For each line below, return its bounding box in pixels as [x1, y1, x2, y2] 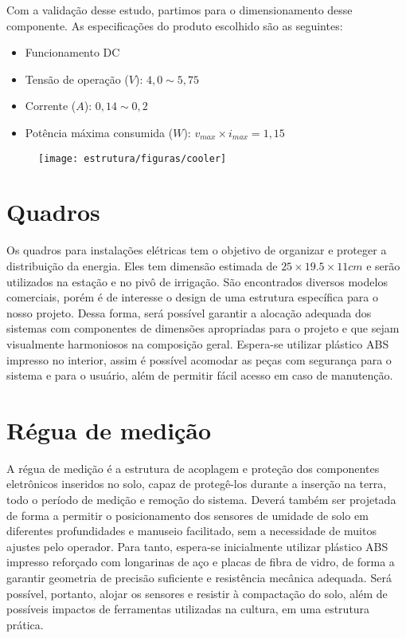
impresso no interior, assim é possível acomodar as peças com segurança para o [6, 351, 392, 368]
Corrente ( [25, 97, 76, 114]
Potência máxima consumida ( [25, 124, 174, 140]
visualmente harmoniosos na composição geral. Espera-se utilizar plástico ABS [6, 335, 389, 352]
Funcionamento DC [25, 44, 120, 61]
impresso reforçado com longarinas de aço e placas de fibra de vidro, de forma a [6, 553, 395, 570]
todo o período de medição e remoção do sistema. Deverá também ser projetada [6, 491, 396, 507]
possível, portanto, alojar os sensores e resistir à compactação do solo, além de [6, 585, 388, 601]
